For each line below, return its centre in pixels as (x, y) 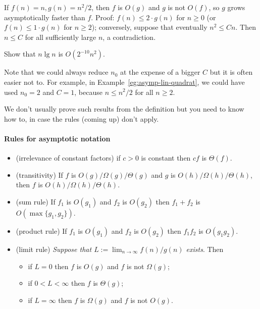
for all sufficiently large (61, 37)
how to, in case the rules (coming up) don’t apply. (82, 118)
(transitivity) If (39, 174)
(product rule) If (41, 230)
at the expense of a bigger (160, 72)
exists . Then (205, 249)
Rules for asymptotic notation (57, 138)
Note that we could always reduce (56, 72)
